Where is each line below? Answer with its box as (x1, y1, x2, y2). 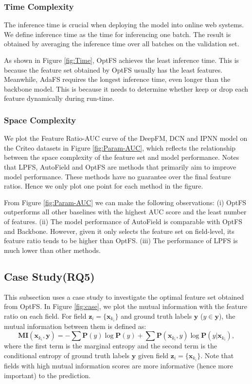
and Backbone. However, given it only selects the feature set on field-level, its (4, 226, 234, 236)
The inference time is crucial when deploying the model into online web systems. (4, 19, 244, 30)
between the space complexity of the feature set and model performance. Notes (4, 152, 239, 162)
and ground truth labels (121, 310, 192, 321)
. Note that (200, 350, 234, 360)
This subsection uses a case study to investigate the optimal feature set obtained (4, 291, 244, 302)
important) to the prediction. (4, 370, 91, 380)
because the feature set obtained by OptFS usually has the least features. (4, 64, 223, 75)
